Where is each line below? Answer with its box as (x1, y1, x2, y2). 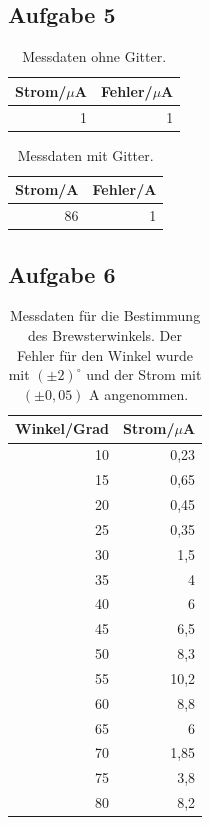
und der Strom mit (86, 364, 202, 385)
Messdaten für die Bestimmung (9, 305, 201, 326)
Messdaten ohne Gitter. (22, 46, 167, 67)
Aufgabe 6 (8, 258, 116, 289)
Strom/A (15, 179, 79, 200)
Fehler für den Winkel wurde (16, 344, 194, 365)
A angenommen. (89, 383, 189, 404)
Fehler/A (92, 179, 157, 200)
